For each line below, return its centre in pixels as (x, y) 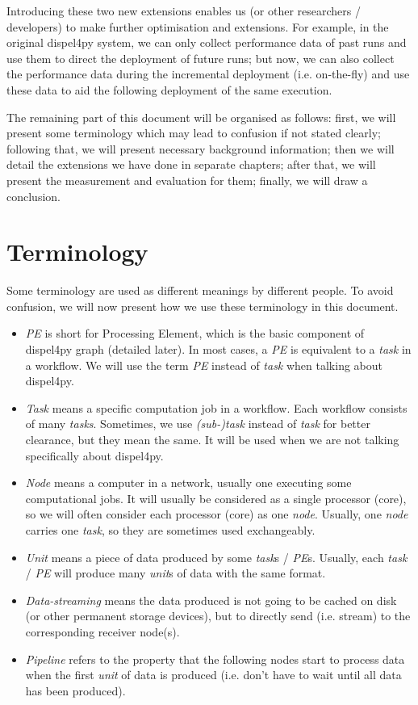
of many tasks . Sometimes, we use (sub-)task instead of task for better (198, 424)
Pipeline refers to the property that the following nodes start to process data (215, 659)
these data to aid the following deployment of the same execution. (169, 89)
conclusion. (33, 196)
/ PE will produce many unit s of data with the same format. (176, 573)
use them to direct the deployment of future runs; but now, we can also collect (201, 58)
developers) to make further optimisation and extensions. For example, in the (198, 26)
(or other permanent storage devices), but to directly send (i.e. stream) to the (218, 616)
